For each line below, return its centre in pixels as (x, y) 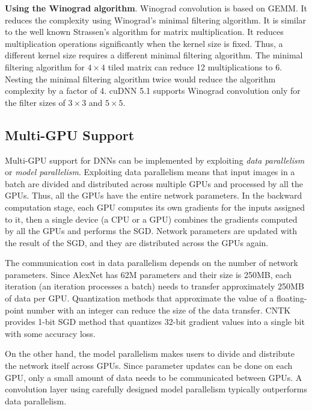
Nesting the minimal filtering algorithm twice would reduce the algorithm (140, 79)
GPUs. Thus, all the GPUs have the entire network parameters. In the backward (154, 195)
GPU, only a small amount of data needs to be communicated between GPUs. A (154, 377)
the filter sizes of (35, 102)
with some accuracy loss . (50, 333)
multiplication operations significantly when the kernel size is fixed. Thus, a (144, 43)
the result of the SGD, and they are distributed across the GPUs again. (137, 242)
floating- (292, 298)
